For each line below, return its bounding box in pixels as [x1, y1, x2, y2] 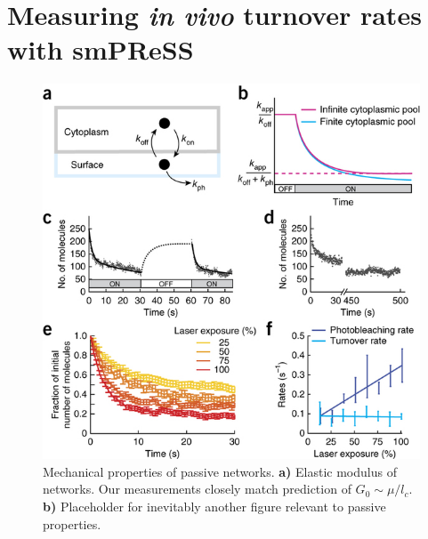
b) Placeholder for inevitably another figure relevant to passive [43, 496, 386, 515]
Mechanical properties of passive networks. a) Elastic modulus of [43, 462, 397, 480]
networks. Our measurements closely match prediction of [43, 479, 351, 498]
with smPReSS [7, 31, 194, 68]
